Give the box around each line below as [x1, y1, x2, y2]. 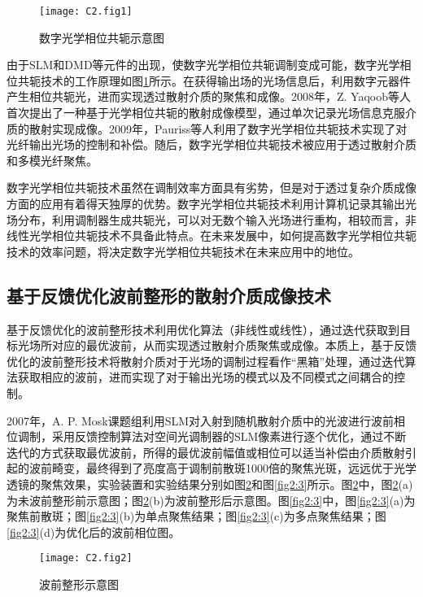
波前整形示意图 [39, 575, 119, 592]
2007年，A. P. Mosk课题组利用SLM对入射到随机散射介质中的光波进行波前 [7, 412, 395, 429]
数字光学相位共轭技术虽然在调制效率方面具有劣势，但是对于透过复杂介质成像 [7, 179, 416, 196]
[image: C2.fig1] [39, 6, 133, 17]
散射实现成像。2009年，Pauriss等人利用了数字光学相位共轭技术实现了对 [28, 120, 408, 137]
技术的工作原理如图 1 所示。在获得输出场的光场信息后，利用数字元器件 [40, 72, 411, 89]
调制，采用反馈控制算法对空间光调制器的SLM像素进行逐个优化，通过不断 [17, 428, 407, 445]
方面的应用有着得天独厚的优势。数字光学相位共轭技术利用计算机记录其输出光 [7, 195, 416, 211]
